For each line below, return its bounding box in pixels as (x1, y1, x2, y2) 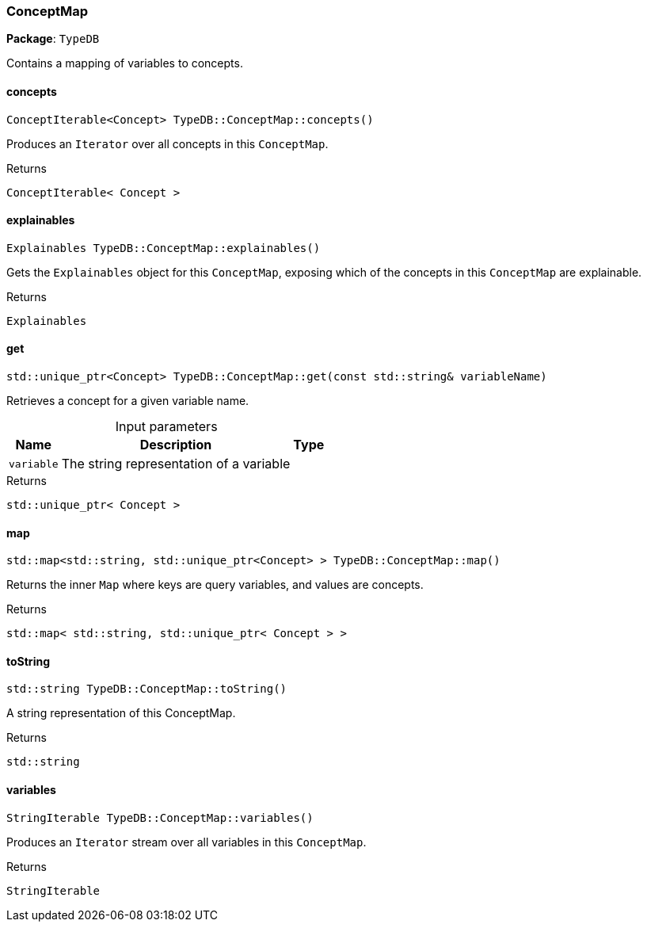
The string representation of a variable (61, 456, 291, 472)
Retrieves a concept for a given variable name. (6, 394, 249, 408)
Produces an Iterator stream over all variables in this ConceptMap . (6, 834, 367, 849)
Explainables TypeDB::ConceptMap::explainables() (6, 241, 321, 254)
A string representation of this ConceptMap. (6, 706, 236, 720)
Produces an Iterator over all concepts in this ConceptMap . (6, 136, 329, 151)
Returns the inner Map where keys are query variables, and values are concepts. (6, 578, 424, 592)
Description (139, 437, 212, 453)
